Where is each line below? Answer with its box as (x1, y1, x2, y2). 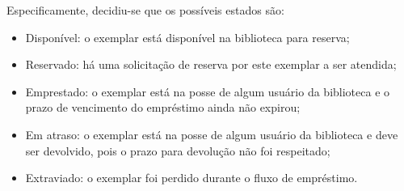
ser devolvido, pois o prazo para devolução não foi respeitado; (25, 142, 330, 159)
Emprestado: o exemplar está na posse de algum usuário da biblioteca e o (25, 83, 390, 100)
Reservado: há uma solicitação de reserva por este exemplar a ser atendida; (25, 56, 397, 73)
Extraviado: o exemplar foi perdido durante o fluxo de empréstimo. (25, 169, 358, 186)
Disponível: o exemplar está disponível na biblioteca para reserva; (25, 28, 350, 45)
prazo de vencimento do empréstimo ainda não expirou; (25, 99, 301, 116)
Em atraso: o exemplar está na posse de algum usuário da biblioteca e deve (25, 125, 398, 142)
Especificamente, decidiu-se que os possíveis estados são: (6, 2, 284, 18)
